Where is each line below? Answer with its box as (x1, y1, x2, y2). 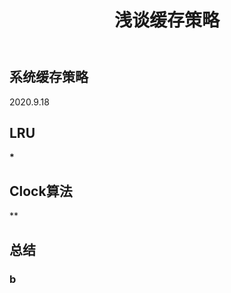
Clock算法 (9, 182, 73, 200)
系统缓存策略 (9, 69, 89, 86)
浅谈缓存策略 (113, 9, 220, 32)
